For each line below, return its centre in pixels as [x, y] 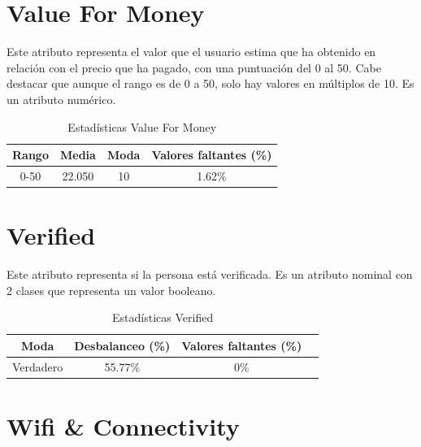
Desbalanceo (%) [122, 345]
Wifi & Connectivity [123, 426]
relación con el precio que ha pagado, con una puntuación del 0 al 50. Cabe [194, 67]
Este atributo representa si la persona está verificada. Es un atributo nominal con [210, 274]
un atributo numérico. [61, 99]
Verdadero [38, 366]
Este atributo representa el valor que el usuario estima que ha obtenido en [191, 52]
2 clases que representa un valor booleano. [111, 290]
